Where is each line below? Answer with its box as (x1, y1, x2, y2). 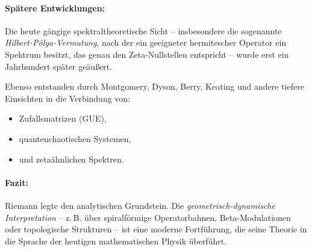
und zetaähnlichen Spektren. (19, 152, 124, 165)
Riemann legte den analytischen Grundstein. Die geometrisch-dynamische (5, 199, 275, 211)
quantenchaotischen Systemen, (19, 132, 131, 144)
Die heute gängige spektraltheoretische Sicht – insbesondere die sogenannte (5, 24, 282, 37)
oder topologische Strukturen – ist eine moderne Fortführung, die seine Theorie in (5, 223, 307, 235)
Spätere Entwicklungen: (5, 1, 105, 14)
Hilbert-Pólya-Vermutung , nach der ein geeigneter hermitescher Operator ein (5, 36, 287, 49)
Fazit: (5, 176, 28, 188)
